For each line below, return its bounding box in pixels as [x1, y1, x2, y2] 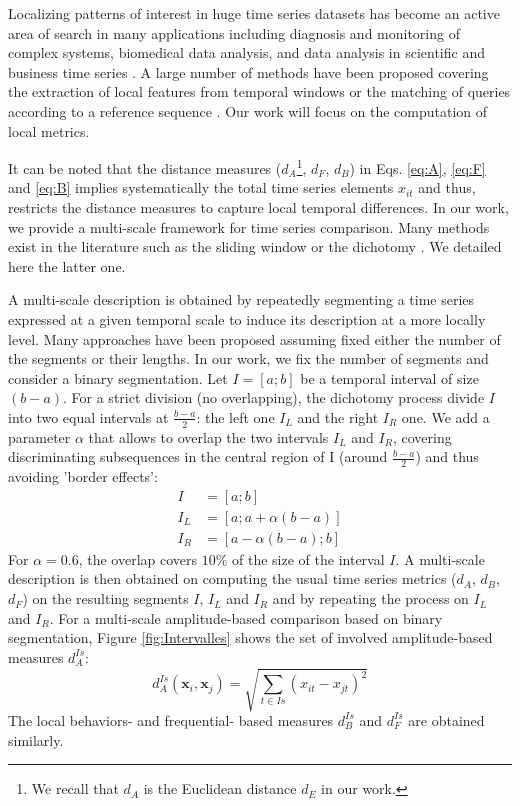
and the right [297, 406, 379, 427]
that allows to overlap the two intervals [88, 426, 329, 447]
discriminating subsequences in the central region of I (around [8, 446, 388, 467]
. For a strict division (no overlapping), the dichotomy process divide [63, 387, 485, 408]
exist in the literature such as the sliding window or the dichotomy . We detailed [8, 236, 502, 257]
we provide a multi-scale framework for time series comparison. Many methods [8, 216, 490, 237]
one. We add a [401, 406, 490, 427]
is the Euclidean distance [143, 778, 297, 799]
